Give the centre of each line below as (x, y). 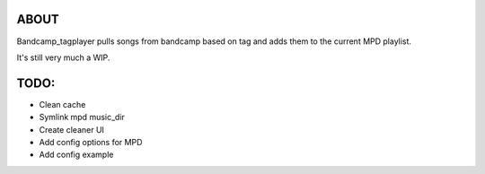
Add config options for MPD (91, 142)
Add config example (76, 155)
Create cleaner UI (72, 129)
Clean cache (62, 104)
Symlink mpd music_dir (82, 117)
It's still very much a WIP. (63, 57)
